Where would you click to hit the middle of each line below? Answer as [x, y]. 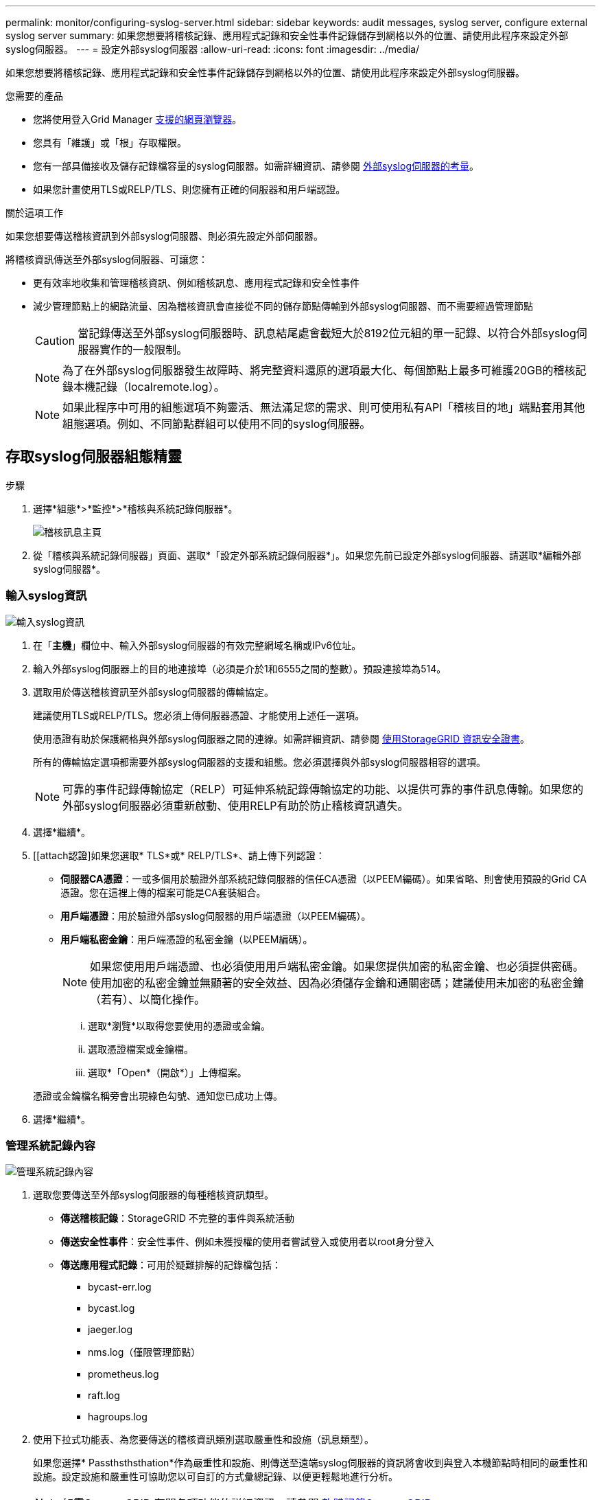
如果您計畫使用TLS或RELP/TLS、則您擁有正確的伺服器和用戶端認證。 [189, 189]
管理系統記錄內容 [50, 1145]
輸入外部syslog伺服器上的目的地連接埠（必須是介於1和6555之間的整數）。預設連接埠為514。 [240, 668]
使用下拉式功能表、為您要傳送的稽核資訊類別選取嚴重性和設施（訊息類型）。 [203, 1440]
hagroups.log [118, 1417]
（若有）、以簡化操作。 [148, 999]
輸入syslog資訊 [46, 596]
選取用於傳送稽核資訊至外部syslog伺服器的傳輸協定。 [154, 692]
